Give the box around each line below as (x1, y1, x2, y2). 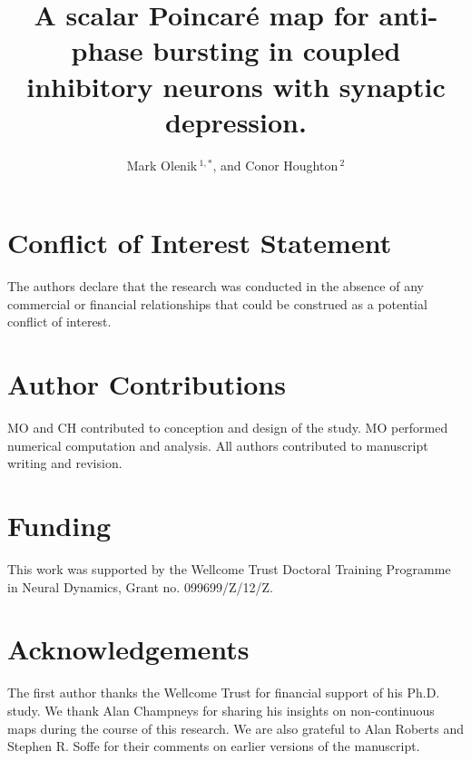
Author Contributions (7, 366, 286, 403)
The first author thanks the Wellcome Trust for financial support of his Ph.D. (7, 683, 440, 702)
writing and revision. (7, 454, 123, 473)
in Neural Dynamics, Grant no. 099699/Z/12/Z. (7, 577, 273, 596)
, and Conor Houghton (212, 155, 339, 174)
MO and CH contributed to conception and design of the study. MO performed (7, 418, 448, 437)
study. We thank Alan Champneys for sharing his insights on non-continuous (7, 700, 435, 719)
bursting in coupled (152, 32, 401, 69)
